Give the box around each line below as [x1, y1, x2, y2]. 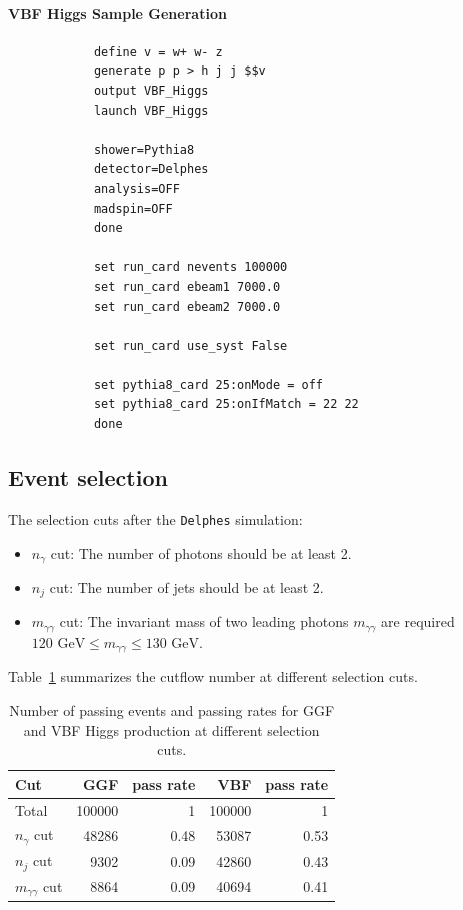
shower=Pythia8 [93, 142, 195, 157]
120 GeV [31, 636, 86, 651]
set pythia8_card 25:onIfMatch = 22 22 [93, 397, 359, 412]
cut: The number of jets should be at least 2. [49, 576, 324, 597]
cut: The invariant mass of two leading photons [59, 611, 349, 632]
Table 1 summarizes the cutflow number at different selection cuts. [8, 666, 418, 687]
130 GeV [145, 636, 200, 651]
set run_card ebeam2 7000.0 [93, 299, 281, 314]
